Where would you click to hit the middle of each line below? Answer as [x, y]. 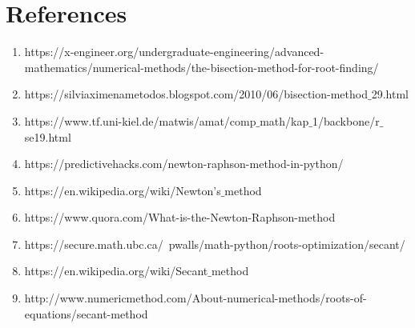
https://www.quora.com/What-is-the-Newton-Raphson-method [180, 217]
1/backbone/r [346, 120]
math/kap [284, 120]
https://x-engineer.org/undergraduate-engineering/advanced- [174, 52]
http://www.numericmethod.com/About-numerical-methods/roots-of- [195, 298]
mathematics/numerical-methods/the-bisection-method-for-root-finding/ [201, 67]
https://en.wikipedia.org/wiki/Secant [116, 271]
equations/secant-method [86, 313]
